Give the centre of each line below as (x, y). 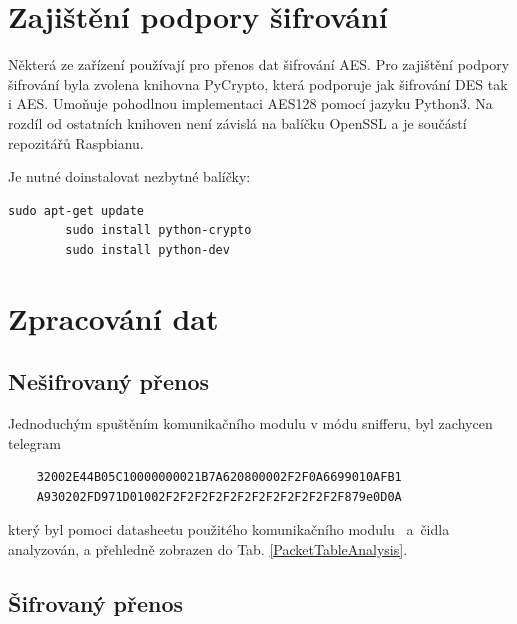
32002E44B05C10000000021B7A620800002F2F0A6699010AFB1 (219, 477)
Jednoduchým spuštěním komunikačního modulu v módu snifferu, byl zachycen (250, 423)
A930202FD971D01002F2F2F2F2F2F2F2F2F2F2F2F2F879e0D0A (219, 496)
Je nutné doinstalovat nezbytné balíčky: (129, 176)
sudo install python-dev (147, 249)
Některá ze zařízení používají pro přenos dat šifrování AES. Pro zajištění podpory (259, 64)
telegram (34, 442)
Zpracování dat (113, 317)
